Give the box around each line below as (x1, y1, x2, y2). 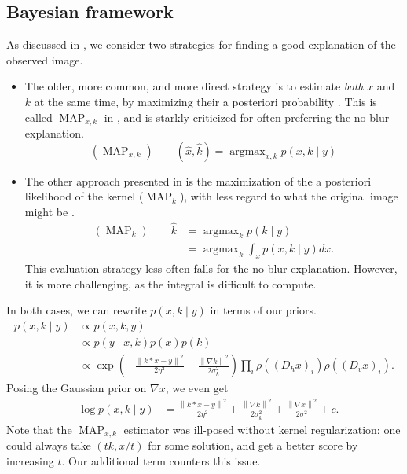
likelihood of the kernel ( (24, 188, 144, 204)
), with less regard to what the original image (179, 188, 398, 204)
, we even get (165, 380, 229, 396)
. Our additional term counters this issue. (61, 452, 261, 468)
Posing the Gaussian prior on (6, 380, 147, 396)
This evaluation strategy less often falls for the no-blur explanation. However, (24, 260, 398, 277)
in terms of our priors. (210, 302, 317, 318)
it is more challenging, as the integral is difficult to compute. (24, 275, 317, 292)
